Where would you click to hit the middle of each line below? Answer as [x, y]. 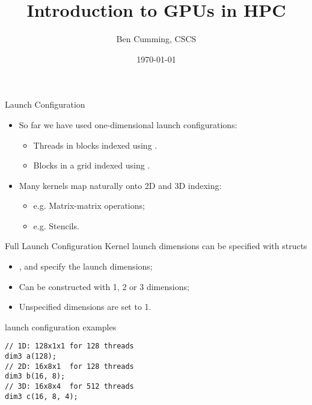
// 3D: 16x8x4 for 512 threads [69, 387]
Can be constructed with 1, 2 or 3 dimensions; [104, 286]
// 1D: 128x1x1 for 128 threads [69, 346]
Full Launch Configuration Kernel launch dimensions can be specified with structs [156, 246]
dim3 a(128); [31, 357]
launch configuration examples [61, 326]
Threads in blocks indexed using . [95, 145]
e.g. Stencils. [56, 225]
